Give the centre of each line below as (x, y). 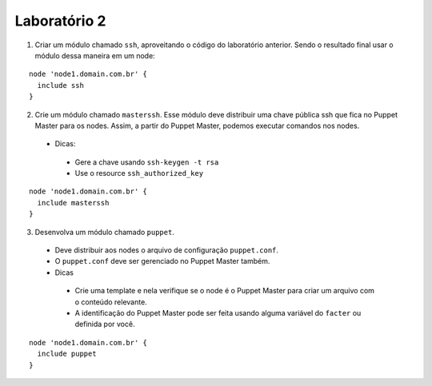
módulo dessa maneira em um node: (95, 55)
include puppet (67, 354)
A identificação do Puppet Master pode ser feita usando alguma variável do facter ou (218, 312)
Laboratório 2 (60, 21)
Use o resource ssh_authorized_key (139, 173)
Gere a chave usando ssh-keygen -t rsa (147, 162)
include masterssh (73, 203)
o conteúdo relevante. (111, 302)
